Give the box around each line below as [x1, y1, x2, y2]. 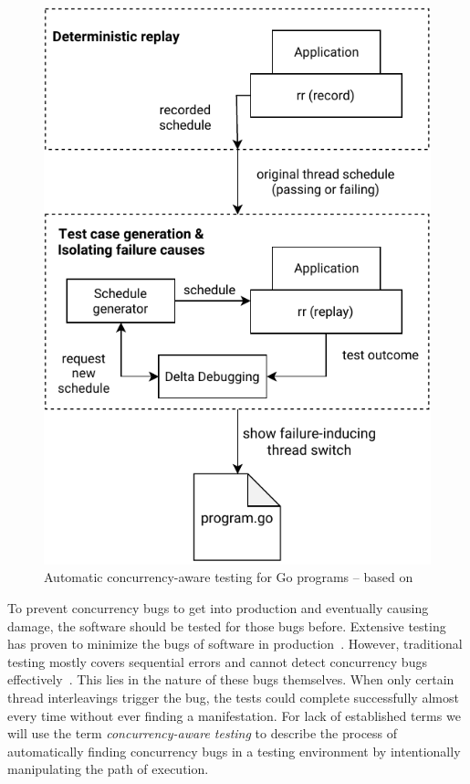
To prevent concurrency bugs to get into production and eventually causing [7, 599, 429, 618]
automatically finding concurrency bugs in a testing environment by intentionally [7, 741, 461, 760]
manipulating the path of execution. [7, 759, 209, 779]
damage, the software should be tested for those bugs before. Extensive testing [7, 616, 446, 635]
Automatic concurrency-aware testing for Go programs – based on [44, 567, 413, 587]
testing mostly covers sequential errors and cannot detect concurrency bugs [7, 652, 427, 671]
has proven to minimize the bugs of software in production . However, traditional [7, 634, 463, 653]
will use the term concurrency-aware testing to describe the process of [7, 724, 398, 743]
